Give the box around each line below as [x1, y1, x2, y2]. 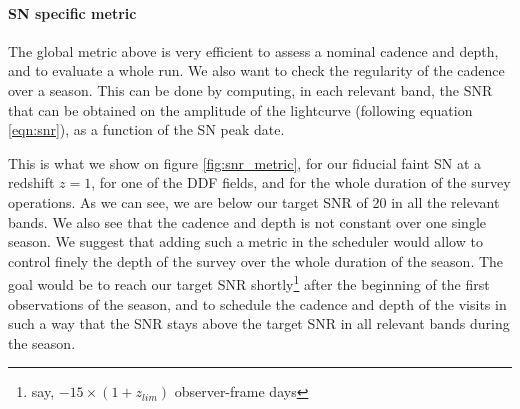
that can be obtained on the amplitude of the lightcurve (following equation [8, 99, 473, 120]
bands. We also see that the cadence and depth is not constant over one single [8, 211, 487, 232]
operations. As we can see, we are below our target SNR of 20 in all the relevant [8, 191, 500, 212]
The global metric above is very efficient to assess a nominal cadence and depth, [8, 40, 499, 61]
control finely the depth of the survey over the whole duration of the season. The [8, 250, 504, 271]
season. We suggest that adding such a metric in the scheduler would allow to [8, 231, 483, 252]
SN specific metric [8, 2, 137, 23]
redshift [8, 172, 55, 193]
